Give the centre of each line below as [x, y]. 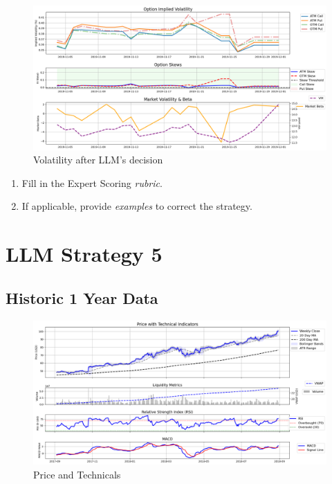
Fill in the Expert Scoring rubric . [92, 182]
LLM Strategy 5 [84, 254]
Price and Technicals [77, 474]
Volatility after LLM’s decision [98, 160]
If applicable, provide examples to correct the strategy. [137, 206]
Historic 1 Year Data [82, 297]
